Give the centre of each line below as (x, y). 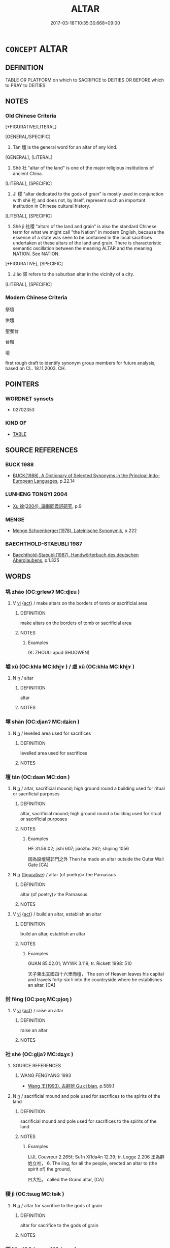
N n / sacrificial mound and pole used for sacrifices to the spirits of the (87, 1096)
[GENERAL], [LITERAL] (29, 157)
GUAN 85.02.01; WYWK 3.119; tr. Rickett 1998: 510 (80, 963)
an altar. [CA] (42, 985)
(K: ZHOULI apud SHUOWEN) (59, 652)
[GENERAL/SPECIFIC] (28, 137)
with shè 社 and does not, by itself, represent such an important (79, 200)
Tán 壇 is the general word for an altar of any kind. (65, 147)
